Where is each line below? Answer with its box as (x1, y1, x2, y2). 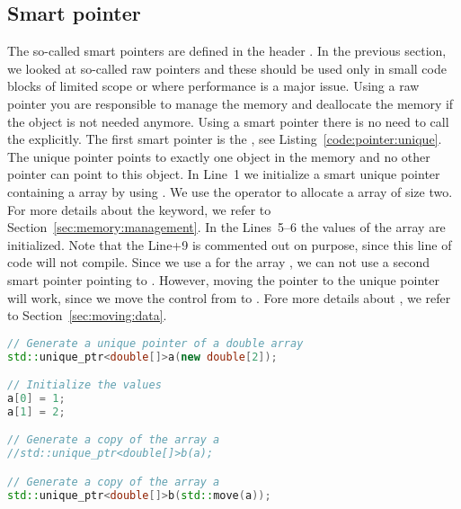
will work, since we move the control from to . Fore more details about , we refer (7, 288, 451, 307)
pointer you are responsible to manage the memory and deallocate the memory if (7, 94, 454, 112)
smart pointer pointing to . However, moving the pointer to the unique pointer (7, 270, 439, 289)
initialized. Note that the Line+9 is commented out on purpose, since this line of (7, 235, 452, 254)
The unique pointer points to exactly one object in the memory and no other (7, 147, 430, 165)
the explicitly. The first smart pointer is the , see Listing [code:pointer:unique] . (7, 129, 442, 148)
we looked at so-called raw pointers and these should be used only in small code (7, 58, 447, 77)
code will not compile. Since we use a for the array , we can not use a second (7, 253, 430, 272)
